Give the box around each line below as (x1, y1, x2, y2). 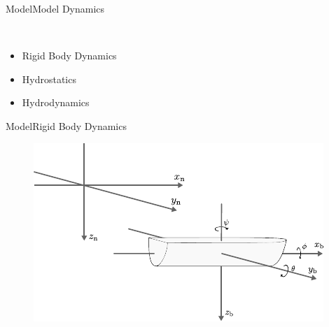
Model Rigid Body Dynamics (6, 118, 127, 133)
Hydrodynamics (22, 95, 90, 110)
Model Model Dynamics (6, 1, 105, 15)
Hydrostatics (22, 71, 76, 86)
